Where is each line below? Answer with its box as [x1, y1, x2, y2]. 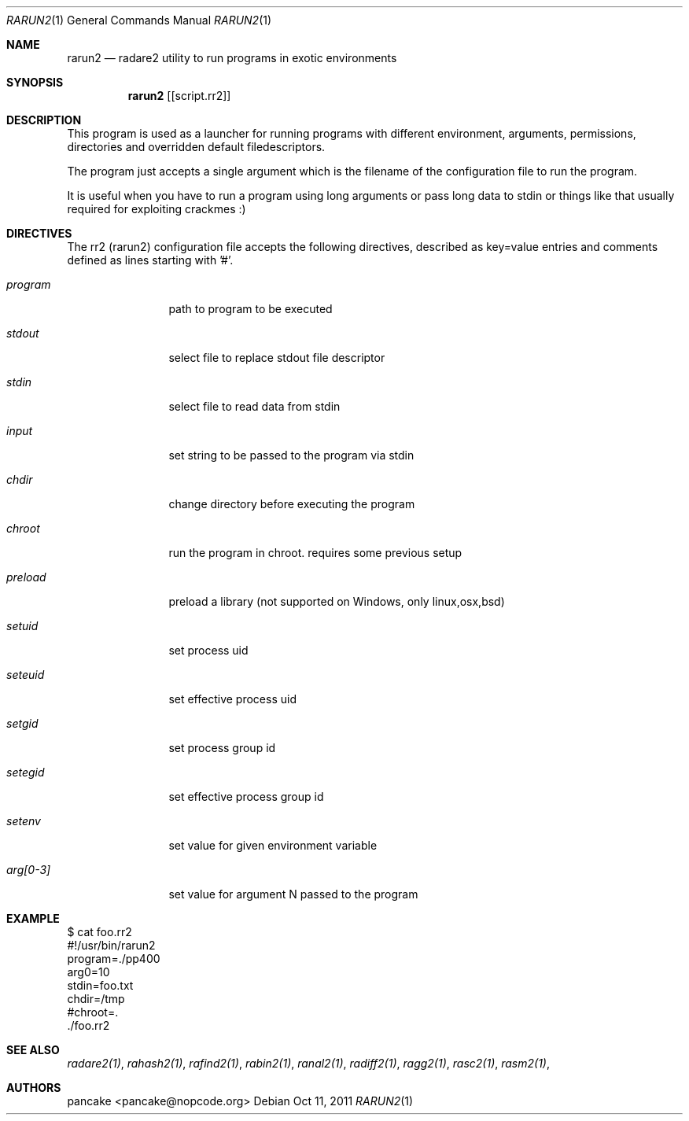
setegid [6, 765, 45, 779]
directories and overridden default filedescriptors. [67, 140, 326, 153]
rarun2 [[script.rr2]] [127, 89, 231, 102]
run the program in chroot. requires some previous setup [168, 546, 462, 559]
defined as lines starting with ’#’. [67, 253, 234, 267]
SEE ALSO [6, 1043, 60, 1056]
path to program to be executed [168, 302, 333, 315]
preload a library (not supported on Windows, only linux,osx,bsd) [168, 595, 505, 608]
